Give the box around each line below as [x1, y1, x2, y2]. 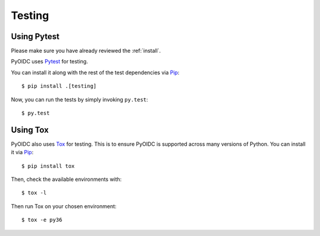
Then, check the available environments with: [11, 176, 122, 183]
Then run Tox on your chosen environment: [11, 202, 117, 210]
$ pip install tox [21, 162, 75, 169]
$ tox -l [21, 190, 47, 196]
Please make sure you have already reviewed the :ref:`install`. [11, 47, 161, 55]
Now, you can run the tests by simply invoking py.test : [11, 95, 148, 103]
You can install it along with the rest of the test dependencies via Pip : [11, 69, 180, 76]
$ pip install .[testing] [21, 83, 97, 90]
